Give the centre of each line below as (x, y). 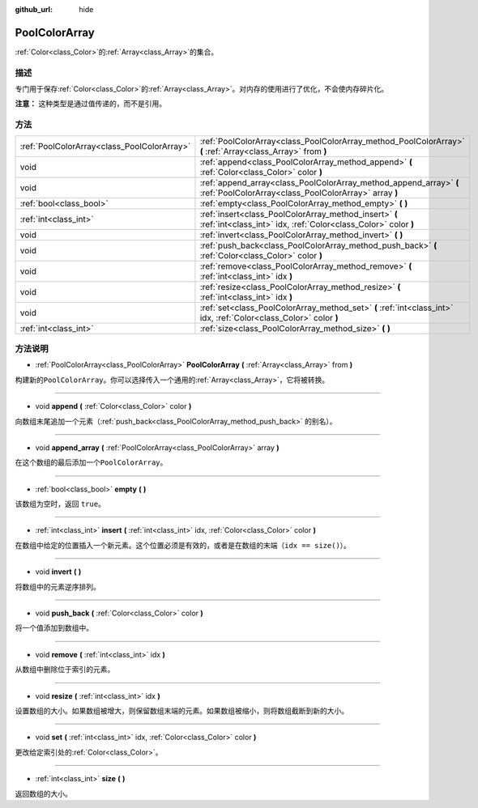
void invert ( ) (58, 572)
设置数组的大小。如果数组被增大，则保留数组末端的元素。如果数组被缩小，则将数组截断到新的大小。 (181, 710)
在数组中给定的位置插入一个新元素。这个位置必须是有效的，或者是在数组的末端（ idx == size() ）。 (183, 545)
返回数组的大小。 (43, 793)
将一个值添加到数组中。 (54, 628)
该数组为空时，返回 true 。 (60, 504)
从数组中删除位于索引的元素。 (65, 670)
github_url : (34, 9)
